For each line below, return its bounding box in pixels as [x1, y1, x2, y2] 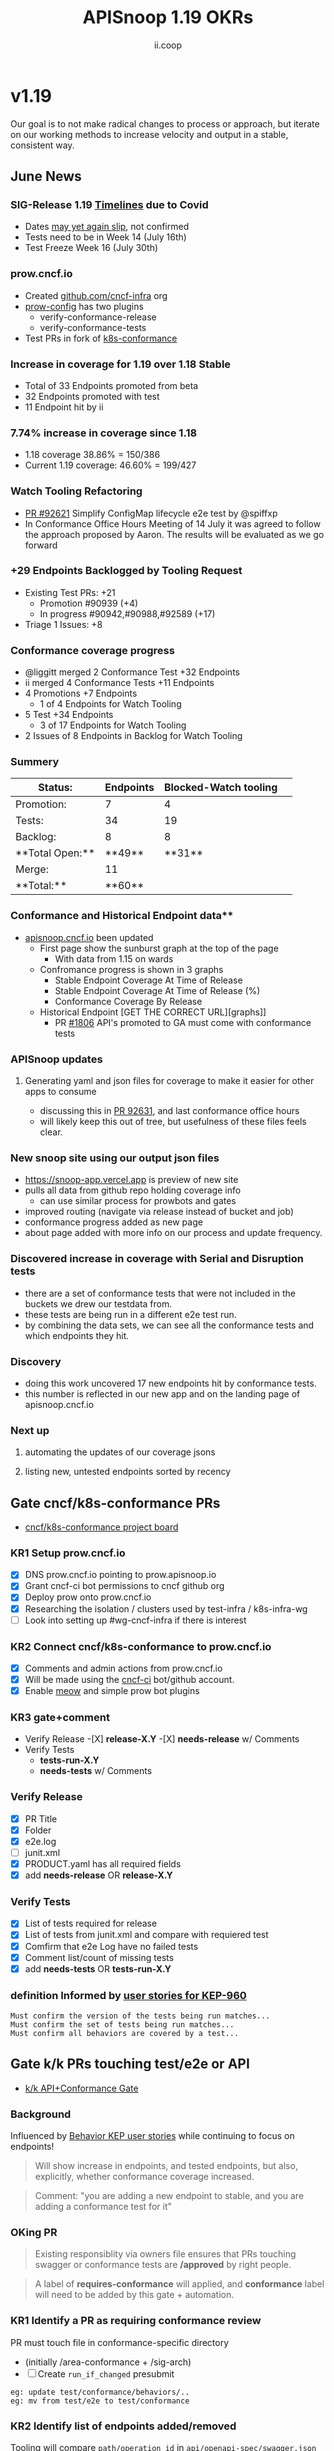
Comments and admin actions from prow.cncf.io [24, 1662, 223, 1674]
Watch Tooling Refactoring [10, 484, 143, 498]
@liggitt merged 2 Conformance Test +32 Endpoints [24, 666, 240, 678]
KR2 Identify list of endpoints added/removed [10, 2419, 237, 2433]
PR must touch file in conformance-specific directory [10, 2336, 230, 2348]
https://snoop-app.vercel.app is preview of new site [24, 1174, 239, 1186]
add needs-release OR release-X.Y [24, 1869, 173, 1881]
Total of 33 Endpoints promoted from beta [24, 379, 199, 391]
